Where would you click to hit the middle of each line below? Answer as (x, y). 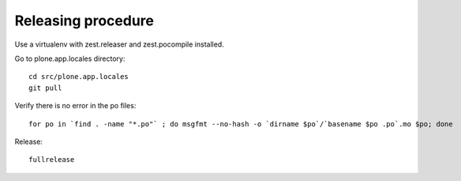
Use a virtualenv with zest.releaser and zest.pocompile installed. (119, 44)
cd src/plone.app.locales (79, 77)
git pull (45, 88)
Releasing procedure (84, 21)
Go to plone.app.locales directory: (70, 58)
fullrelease (52, 160)
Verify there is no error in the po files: (75, 106)
